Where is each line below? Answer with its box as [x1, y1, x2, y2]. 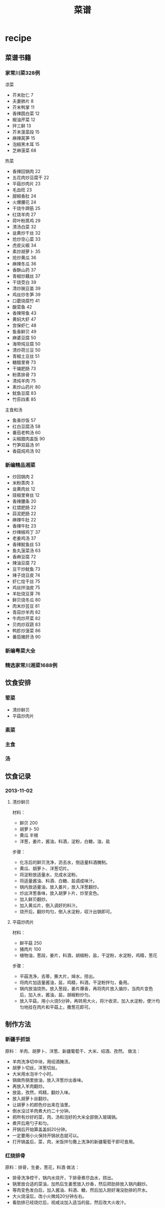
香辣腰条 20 [12, 498, 37, 504]
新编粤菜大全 [5, 648, 36, 655]
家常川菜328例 [5, 69, 40, 76]
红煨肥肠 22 [12, 505, 36, 511]
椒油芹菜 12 [12, 116, 35, 122]
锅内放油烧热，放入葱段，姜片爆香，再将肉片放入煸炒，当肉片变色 [19, 986, 153, 992]
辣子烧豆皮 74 [12, 572, 40, 578]
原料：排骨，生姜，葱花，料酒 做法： [5, 1164, 80, 1171]
